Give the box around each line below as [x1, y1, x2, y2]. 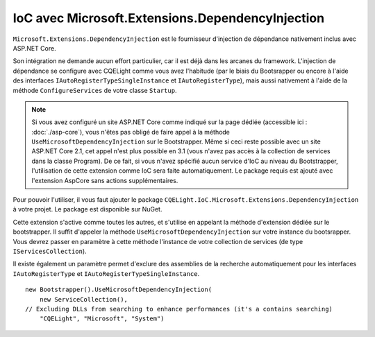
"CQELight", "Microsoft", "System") [39, 315, 165, 322]
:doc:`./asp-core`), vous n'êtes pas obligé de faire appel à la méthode [31, 128, 231, 136]
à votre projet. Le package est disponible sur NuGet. [12, 205, 162, 214]
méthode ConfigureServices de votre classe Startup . [12, 86, 177, 94]
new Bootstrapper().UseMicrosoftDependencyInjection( [25, 286, 212, 294]
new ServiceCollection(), [39, 295, 128, 303]
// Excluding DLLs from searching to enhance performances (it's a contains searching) [25, 305, 333, 313]
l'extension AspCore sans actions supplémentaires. [31, 176, 178, 184]
